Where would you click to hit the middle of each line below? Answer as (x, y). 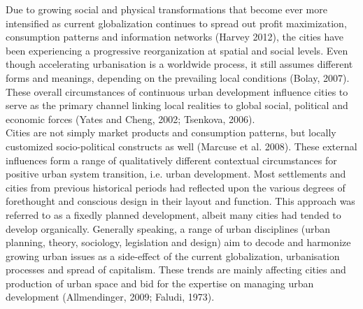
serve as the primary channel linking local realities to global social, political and (177, 105)
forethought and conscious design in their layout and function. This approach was (180, 201)
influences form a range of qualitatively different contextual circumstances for (171, 160)
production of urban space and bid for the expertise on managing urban (160, 283)
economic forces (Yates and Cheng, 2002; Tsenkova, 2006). (130, 118)
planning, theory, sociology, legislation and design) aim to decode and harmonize (178, 242)
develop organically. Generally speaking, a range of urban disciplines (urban (168, 228)
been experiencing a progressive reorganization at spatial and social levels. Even (177, 50)
